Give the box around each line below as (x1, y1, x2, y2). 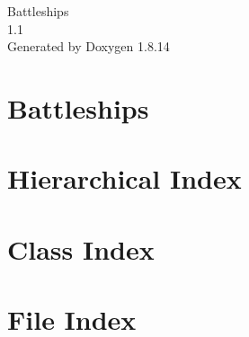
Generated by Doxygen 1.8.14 (7, 37, 170, 56)
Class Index (7, 230, 155, 267)
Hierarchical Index (7, 160, 242, 197)
